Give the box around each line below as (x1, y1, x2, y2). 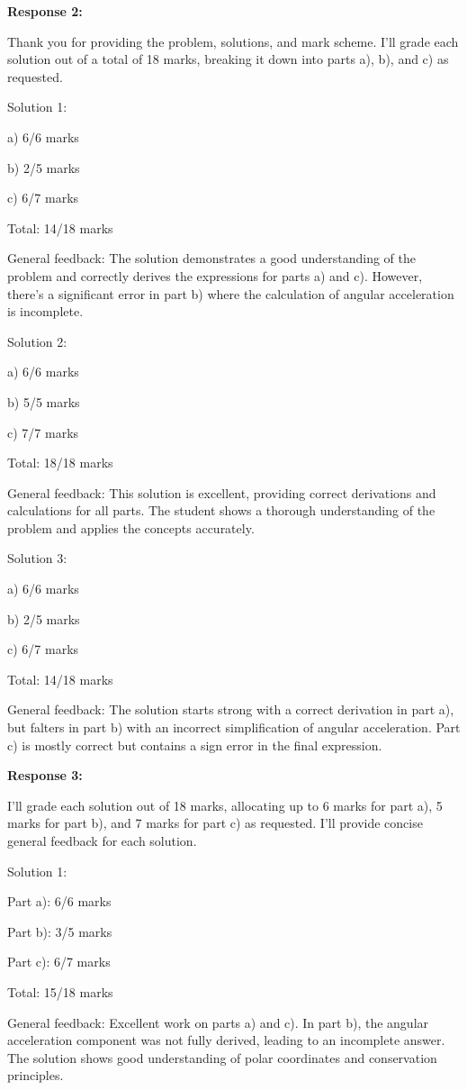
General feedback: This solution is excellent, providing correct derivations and (7, 483, 436, 502)
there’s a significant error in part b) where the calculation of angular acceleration (7, 284, 454, 303)
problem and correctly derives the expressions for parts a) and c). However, (7, 266, 423, 285)
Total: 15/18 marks (7, 982, 113, 1001)
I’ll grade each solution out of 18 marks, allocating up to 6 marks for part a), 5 (7, 795, 443, 814)
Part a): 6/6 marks (7, 892, 112, 911)
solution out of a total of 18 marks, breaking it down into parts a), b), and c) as (7, 50, 449, 68)
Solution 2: (7, 332, 67, 350)
